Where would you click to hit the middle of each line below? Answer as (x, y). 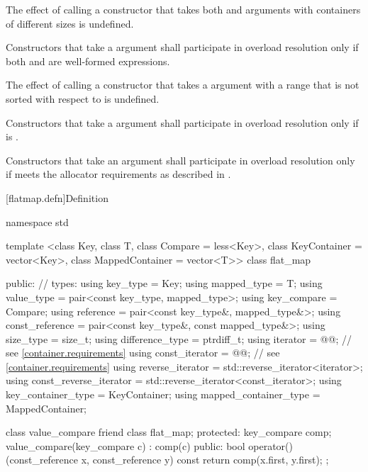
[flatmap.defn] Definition (57, 197)
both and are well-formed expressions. (88, 61)
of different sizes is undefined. (70, 23)
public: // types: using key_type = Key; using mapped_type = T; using (164, 283)
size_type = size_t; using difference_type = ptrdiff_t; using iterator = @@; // (179, 338)
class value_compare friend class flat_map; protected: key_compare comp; (169, 432)
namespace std (37, 221)
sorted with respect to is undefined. (83, 98)
